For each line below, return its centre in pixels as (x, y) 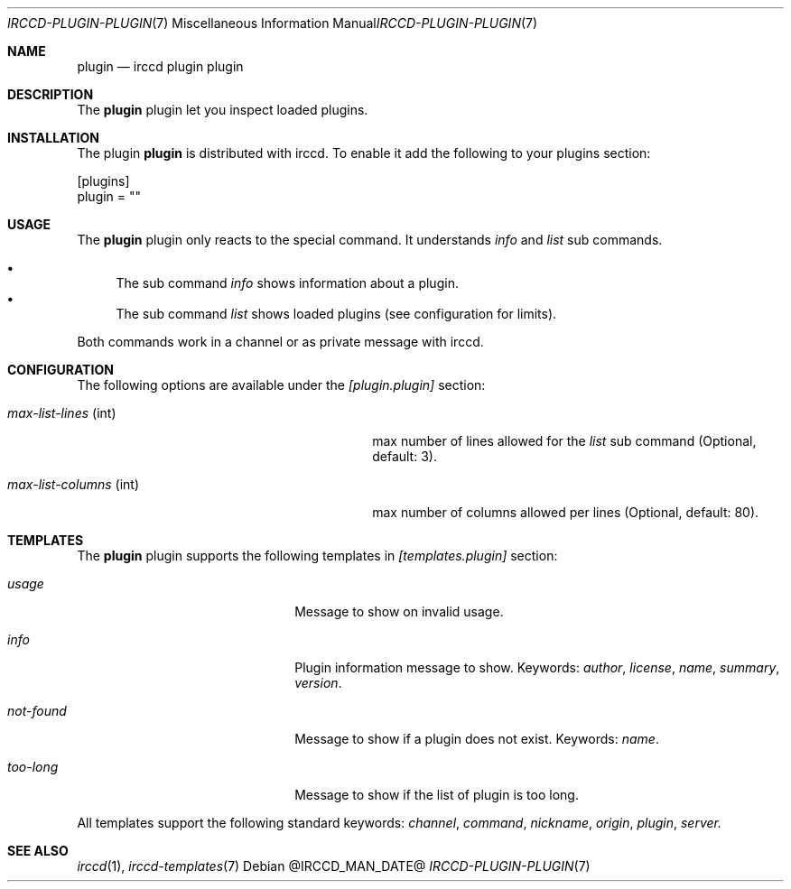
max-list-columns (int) (73, 484)
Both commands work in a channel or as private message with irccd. (280, 342)
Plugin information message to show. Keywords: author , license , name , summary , (537, 667)
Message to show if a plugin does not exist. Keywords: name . (477, 739)
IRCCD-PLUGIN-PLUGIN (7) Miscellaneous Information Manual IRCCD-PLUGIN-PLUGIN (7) (273, 23)
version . (318, 683)
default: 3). (405, 456)
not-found (37, 711)
